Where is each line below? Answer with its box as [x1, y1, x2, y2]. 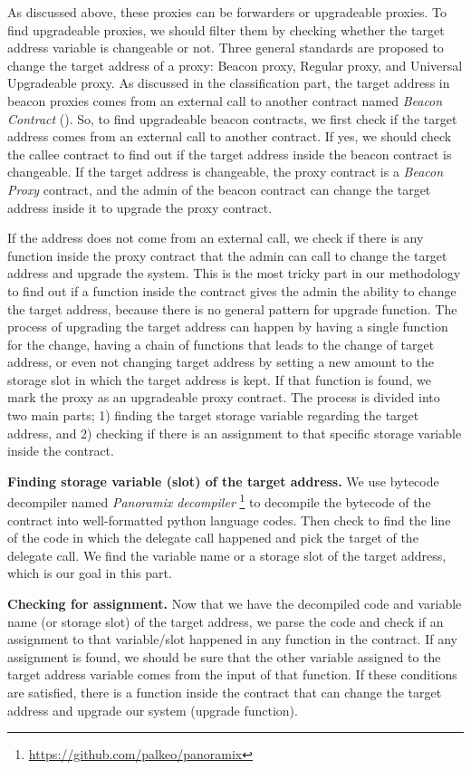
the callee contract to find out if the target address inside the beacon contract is [7, 144, 452, 163]
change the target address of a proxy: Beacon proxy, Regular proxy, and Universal [7, 55, 463, 74]
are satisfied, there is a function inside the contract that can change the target [7, 683, 442, 702]
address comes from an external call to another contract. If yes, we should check [7, 127, 452, 146]
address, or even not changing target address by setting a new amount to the [7, 352, 435, 371]
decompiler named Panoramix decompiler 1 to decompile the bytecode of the [7, 490, 431, 512]
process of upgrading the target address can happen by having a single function [7, 317, 448, 336]
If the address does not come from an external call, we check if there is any [7, 228, 424, 247]
